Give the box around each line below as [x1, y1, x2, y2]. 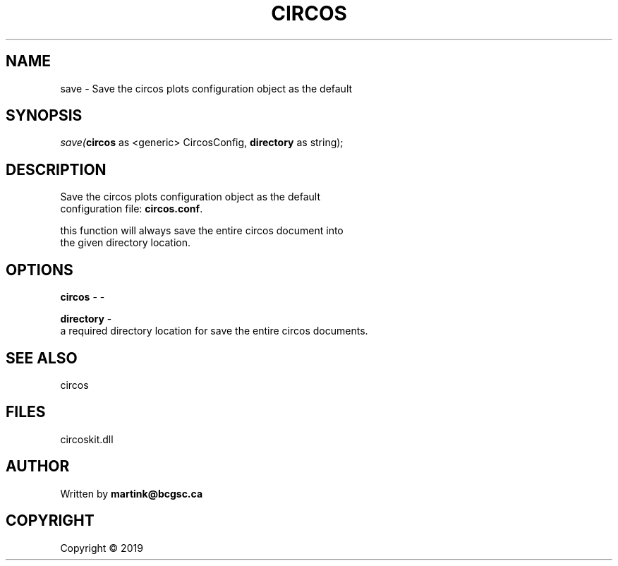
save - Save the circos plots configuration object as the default [60, 82, 353, 95]
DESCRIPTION [6, 160, 107, 179]
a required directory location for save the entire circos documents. [60, 325, 368, 337]
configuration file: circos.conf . [60, 203, 203, 215]
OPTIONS [6, 260, 73, 279]
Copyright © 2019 [60, 541, 143, 554]
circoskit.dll [60, 433, 114, 445]
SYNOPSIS [6, 107, 83, 125]
